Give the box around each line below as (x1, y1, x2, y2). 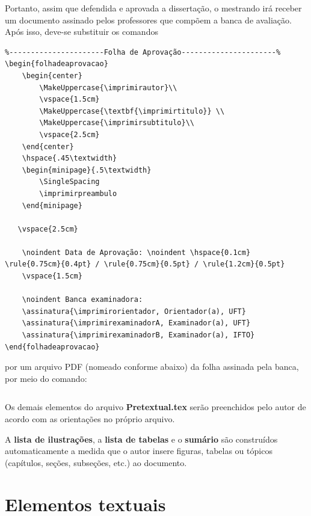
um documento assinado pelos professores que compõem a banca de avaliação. (5, 13, 292, 26)
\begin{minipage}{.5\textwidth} (22, 165, 152, 174)
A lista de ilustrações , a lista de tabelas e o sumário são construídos (5, 432, 278, 445)
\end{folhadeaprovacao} (5, 342, 100, 351)
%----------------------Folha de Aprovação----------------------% (5, 48, 281, 57)
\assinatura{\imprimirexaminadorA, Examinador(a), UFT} (22, 319, 251, 328)
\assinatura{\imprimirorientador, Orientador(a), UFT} (22, 307, 246, 316)
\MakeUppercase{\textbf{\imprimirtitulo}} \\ (39, 106, 225, 115)
